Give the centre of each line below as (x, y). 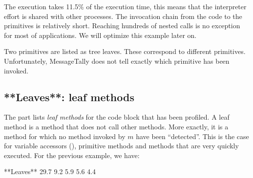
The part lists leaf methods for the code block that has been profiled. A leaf (117, 117)
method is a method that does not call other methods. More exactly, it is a (116, 126)
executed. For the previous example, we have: (72, 155)
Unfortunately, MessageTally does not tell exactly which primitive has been (117, 61)
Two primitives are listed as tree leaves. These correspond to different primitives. (125, 51)
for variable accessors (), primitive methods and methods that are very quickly (121, 146)
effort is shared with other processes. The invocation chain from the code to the (123, 16)
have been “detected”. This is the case (192, 136)
